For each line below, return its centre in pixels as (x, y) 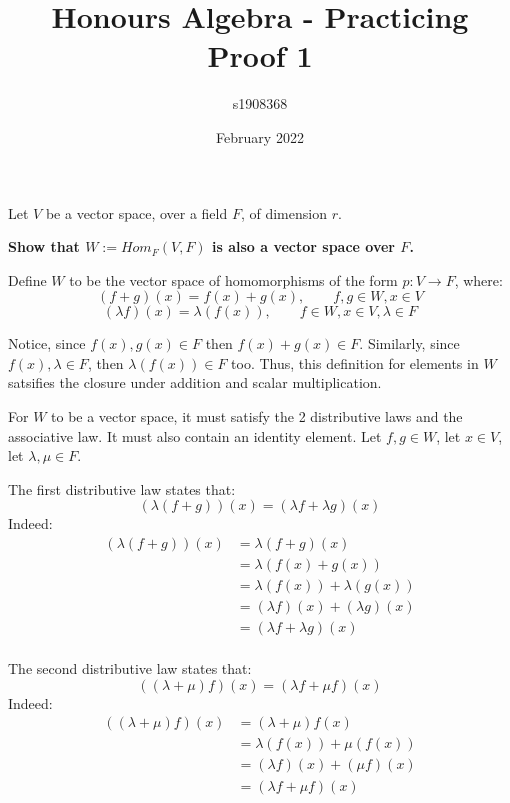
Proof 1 (260, 55)
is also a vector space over (303, 246)
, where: (478, 279)
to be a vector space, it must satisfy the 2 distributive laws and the (257, 416)
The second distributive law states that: (130, 668)
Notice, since (47, 343)
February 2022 (260, 136)
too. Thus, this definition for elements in (355, 362)
